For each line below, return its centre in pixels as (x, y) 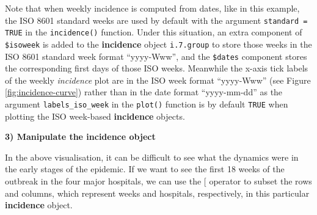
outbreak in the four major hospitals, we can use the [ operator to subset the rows (158, 181)
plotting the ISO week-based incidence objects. (95, 116)
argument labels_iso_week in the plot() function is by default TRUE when (147, 104)
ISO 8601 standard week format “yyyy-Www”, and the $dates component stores (156, 56)
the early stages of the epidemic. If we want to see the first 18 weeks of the (145, 169)
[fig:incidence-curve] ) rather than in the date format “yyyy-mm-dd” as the (144, 92)
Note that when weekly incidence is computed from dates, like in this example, (152, 8)
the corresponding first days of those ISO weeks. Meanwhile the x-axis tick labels (157, 68)
